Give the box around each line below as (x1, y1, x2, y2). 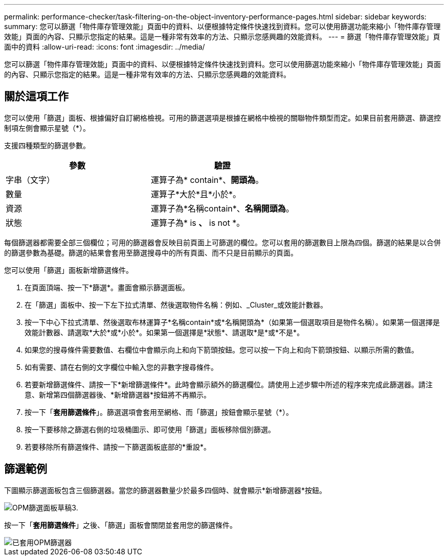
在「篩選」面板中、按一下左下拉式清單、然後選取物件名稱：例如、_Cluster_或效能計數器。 (25, 300, 327, 309)
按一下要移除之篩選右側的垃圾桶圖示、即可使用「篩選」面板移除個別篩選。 (25, 425, 275, 434)
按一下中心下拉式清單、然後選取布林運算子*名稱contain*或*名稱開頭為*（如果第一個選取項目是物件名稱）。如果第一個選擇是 (25, 317, 440, 326)
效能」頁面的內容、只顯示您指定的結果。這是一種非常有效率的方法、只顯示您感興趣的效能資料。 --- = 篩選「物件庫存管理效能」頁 (4, 32, 440, 41)
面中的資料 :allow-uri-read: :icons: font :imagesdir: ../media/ (4, 42, 205, 51)
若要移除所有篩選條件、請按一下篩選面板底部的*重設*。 (25, 442, 211, 451)
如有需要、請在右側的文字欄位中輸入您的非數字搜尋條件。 (25, 362, 218, 371)
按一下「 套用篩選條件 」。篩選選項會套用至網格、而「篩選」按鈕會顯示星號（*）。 (25, 407, 294, 416)
